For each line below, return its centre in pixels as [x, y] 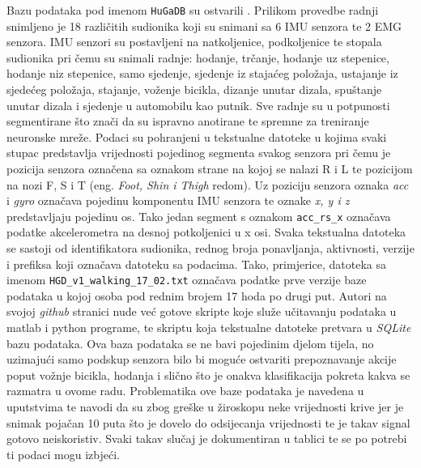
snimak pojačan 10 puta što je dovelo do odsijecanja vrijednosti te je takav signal [208, 422]
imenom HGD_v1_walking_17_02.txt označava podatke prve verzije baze [187, 280]
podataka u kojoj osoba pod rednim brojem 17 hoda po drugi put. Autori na [197, 295]
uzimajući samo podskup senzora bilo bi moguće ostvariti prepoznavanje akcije [202, 359]
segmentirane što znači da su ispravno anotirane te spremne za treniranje [188, 121]
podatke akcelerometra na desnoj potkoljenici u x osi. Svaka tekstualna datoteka [206, 232]
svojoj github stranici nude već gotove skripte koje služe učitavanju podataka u [202, 311]
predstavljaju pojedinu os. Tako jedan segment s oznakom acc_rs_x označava [199, 216]
